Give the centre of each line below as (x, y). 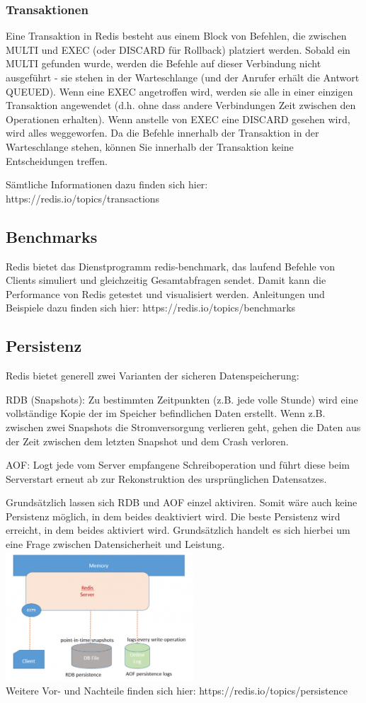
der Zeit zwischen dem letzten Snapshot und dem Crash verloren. (147, 441)
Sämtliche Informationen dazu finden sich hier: (107, 184)
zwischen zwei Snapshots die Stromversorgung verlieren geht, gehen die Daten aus (183, 427)
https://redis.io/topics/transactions (83, 198)
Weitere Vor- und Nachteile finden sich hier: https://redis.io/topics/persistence (177, 691)
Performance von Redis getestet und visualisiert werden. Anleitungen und (165, 293)
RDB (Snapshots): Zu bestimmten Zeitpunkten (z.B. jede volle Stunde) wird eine (182, 399)
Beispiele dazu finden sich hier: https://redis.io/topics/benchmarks (151, 308)
